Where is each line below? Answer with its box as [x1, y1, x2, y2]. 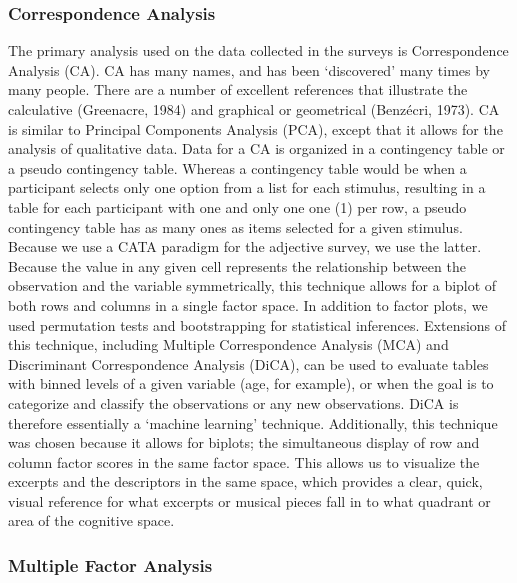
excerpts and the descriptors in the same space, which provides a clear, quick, [8, 471, 483, 492]
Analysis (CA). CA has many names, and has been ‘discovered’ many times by [8, 59, 490, 80]
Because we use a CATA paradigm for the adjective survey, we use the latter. [8, 236, 482, 257]
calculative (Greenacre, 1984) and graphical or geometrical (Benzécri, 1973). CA [8, 99, 500, 119]
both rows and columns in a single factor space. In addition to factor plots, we [8, 294, 488, 315]
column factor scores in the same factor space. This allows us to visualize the [8, 451, 480, 472]
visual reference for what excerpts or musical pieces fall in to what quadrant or [8, 490, 491, 511]
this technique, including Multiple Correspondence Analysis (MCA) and [8, 334, 449, 355]
